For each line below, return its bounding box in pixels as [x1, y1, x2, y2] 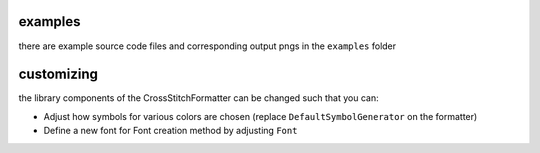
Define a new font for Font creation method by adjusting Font [43, 125, 298, 137]
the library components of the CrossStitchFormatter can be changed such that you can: [18, 92, 379, 104]
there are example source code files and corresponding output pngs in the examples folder [18, 40, 397, 52]
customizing [18, 66, 99, 83]
